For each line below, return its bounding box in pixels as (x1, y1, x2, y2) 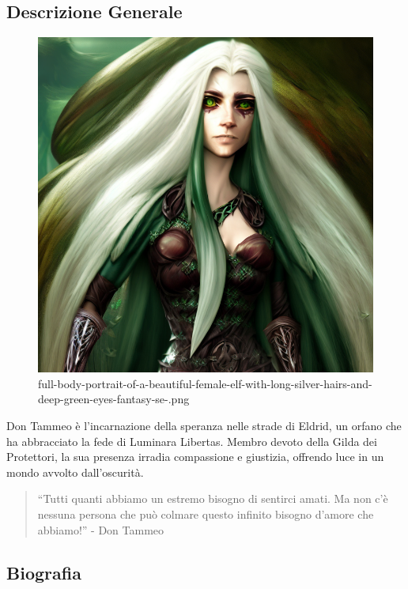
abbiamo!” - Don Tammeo (37, 521, 164, 538)
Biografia (6, 560, 81, 584)
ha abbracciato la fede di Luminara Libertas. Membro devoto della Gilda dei (6, 432, 377, 449)
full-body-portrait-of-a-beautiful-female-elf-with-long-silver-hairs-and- (38, 375, 372, 391)
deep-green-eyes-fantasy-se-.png (38, 391, 190, 407)
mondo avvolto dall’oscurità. (6, 463, 144, 480)
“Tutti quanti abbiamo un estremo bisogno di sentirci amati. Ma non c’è (37, 490, 388, 507)
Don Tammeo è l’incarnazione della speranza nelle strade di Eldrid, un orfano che (6, 417, 402, 433)
